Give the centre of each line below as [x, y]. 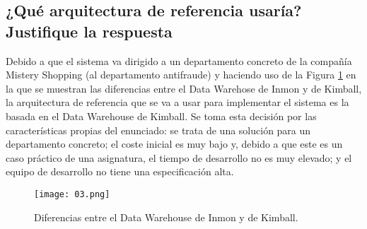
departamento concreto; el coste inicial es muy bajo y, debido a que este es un [174, 144]
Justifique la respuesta [89, 31]
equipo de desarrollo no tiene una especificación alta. [120, 171]
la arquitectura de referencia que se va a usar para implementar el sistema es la [177, 102]
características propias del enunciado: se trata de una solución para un [158, 130]
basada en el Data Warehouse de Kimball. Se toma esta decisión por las [161, 116]
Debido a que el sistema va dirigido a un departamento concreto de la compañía [179, 60]
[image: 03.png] [72, 194]
